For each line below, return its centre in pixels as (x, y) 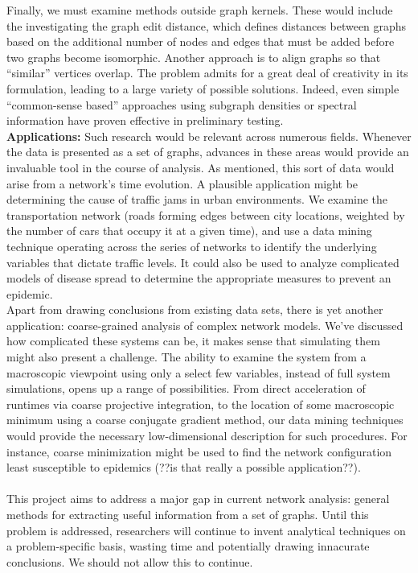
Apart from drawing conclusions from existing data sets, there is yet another (195, 309)
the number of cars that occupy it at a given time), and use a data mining (189, 231)
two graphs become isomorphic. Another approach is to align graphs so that (194, 57)
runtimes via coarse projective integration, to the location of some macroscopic (201, 404)
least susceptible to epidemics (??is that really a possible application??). (184, 467)
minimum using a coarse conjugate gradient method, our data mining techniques (205, 420)
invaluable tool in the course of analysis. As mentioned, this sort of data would (201, 167)
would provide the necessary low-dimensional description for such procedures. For (207, 436)
